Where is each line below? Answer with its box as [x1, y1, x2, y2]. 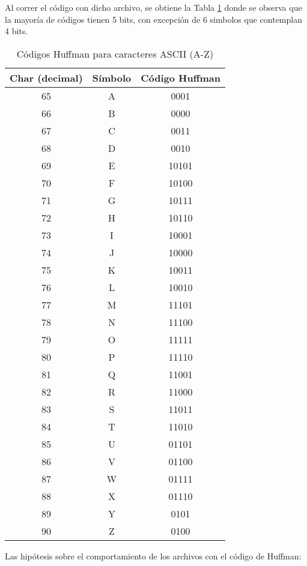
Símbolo [92, 70, 132, 85]
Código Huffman [141, 70, 220, 85]
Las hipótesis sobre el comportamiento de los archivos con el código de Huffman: [5, 549, 302, 562]
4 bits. [5, 25, 28, 37]
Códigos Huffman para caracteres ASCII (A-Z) [16, 46, 214, 61]
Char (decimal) [10, 70, 83, 85]
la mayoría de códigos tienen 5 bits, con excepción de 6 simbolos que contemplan [5, 13, 302, 25]
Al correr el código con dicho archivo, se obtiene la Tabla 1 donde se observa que [5, 1, 302, 13]
